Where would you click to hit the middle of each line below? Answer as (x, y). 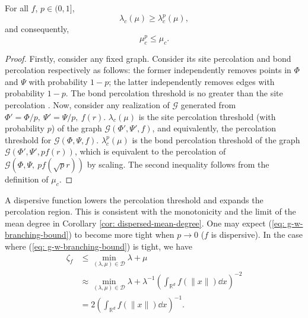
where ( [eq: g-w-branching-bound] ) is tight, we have (99, 246)
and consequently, (37, 29)
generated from (208, 104)
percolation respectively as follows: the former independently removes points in (148, 70)
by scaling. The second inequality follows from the (178, 164)
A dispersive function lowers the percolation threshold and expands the (134, 199)
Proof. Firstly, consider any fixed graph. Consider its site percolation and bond (148, 58)
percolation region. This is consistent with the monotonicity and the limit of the (150, 211)
